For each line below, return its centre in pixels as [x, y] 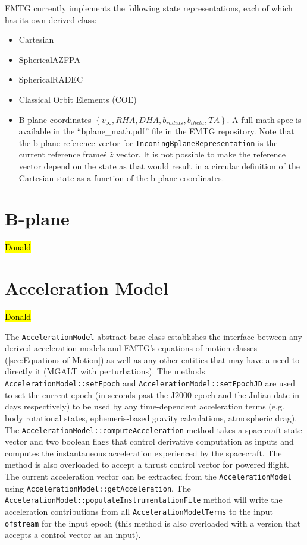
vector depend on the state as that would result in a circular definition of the [159, 166]
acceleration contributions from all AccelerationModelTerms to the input [139, 511]
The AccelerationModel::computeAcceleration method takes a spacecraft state [153, 429]
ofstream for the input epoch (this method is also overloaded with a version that [153, 523]
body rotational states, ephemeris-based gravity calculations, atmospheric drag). [151, 418]
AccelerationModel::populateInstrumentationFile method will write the [144, 500]
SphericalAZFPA [49, 59]
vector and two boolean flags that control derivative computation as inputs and [149, 441]
